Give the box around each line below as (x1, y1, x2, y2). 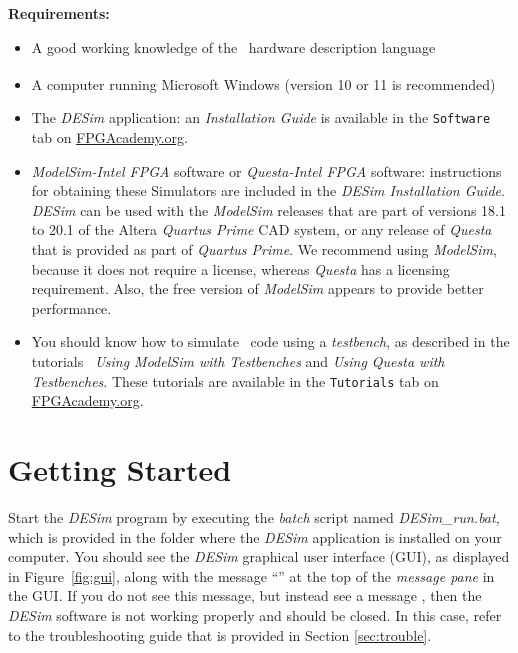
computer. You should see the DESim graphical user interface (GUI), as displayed (8, 546, 510, 567)
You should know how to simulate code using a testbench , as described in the (31, 331, 510, 352)
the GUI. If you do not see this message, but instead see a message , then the (8, 585, 482, 606)
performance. (31, 297, 112, 318)
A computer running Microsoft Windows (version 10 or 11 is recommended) (31, 73, 496, 94)
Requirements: (8, 3, 110, 23)
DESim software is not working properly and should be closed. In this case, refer (8, 604, 502, 625)
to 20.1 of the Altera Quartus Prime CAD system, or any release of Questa (31, 219, 492, 240)
